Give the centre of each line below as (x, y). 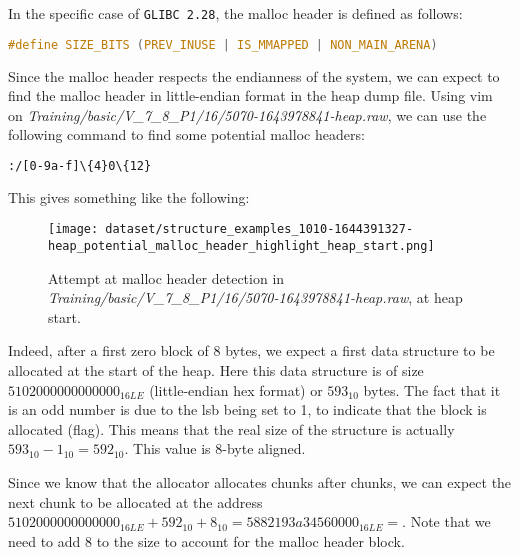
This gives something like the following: (129, 196)
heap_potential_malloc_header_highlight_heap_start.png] (241, 246)
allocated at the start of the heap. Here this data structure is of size (216, 370)
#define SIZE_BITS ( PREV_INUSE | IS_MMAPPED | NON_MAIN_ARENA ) (223, 44)
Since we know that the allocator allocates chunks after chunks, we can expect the (260, 482)
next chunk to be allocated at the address (135, 501)
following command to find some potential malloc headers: (186, 134)
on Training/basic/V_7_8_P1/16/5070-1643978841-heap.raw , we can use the (247, 114)
